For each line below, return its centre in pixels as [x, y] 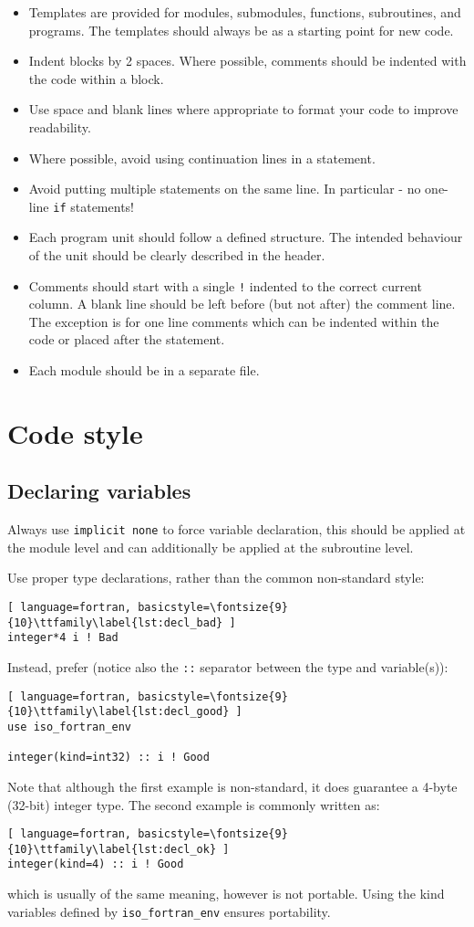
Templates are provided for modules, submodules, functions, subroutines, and [245, 12]
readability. [60, 126]
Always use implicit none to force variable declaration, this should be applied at [237, 529]
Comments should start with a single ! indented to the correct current [225, 285]
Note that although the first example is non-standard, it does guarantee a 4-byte [232, 786]
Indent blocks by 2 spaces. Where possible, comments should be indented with [247, 61]
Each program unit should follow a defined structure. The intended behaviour [246, 237]
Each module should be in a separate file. [144, 370]
